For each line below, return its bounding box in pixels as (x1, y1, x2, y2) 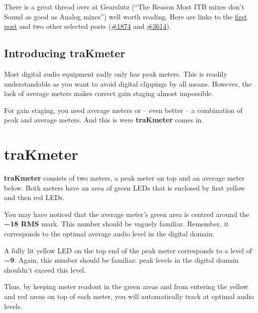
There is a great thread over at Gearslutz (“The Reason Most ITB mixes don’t (4, 1, 245, 11)
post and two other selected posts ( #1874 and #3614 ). (4, 21, 171, 31)
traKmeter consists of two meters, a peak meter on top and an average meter (4, 173, 245, 183)
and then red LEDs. (4, 192, 65, 203)
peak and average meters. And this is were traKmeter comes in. (4, 114, 204, 125)
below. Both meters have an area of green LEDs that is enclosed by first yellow (4, 182, 245, 193)
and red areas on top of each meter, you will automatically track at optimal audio (4, 291, 254, 302)
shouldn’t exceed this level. (4, 264, 86, 275)
